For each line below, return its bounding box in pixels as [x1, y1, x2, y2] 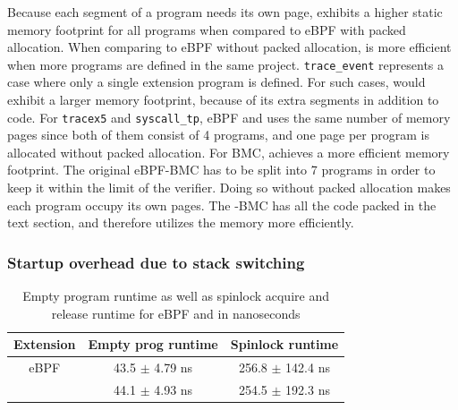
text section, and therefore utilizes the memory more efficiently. [7, 213, 354, 232]
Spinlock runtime [230, 335, 339, 354]
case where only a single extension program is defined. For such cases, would [7, 73, 426, 91]
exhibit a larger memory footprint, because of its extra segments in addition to [7, 90, 439, 109]
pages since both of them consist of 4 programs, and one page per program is [7, 125, 429, 144]
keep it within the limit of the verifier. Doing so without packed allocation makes [7, 178, 451, 197]
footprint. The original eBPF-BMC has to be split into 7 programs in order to [7, 160, 436, 179]
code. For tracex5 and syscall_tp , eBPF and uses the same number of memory [7, 107, 451, 126]
